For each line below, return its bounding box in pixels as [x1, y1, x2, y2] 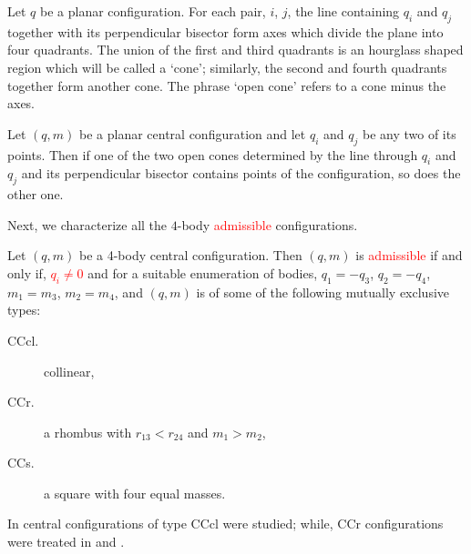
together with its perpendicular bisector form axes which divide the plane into [7, 22, 444, 41]
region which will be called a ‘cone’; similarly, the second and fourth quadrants [7, 57, 447, 76]
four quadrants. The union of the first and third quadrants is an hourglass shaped [7, 40, 464, 59]
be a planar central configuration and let [78, 124, 306, 143]
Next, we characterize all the [7, 215, 168, 234]
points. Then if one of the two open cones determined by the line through [7, 145, 418, 164]
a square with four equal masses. [44, 483, 226, 502]
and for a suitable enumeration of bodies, [87, 263, 318, 282]
